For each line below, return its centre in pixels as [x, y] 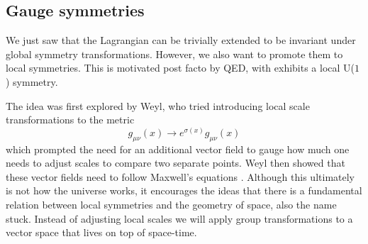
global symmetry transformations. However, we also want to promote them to [174, 54]
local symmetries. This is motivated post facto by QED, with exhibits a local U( [180, 68]
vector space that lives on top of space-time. [101, 232]
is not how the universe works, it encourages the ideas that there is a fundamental [184, 190]
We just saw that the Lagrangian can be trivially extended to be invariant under [181, 40]
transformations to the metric [70, 120]
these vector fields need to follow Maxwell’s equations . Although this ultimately [180, 176]
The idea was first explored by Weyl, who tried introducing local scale [158, 105]
